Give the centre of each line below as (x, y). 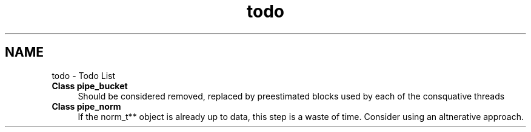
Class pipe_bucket (90, 86)
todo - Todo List (84, 75)
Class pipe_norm (86, 106)
